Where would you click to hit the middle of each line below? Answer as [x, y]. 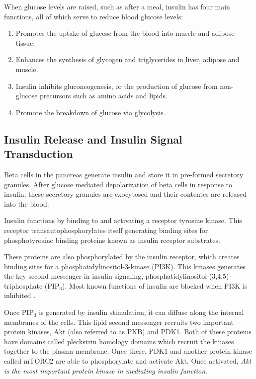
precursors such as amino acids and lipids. [104, 96]
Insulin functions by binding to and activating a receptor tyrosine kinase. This [123, 220]
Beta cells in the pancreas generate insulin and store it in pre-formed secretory [124, 174]
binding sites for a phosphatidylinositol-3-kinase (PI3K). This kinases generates [125, 266]
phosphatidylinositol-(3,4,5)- [188, 276]
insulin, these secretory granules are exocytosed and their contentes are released [126, 194]
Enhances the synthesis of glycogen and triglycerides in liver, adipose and [128, 59]
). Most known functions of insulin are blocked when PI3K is [155, 285]
